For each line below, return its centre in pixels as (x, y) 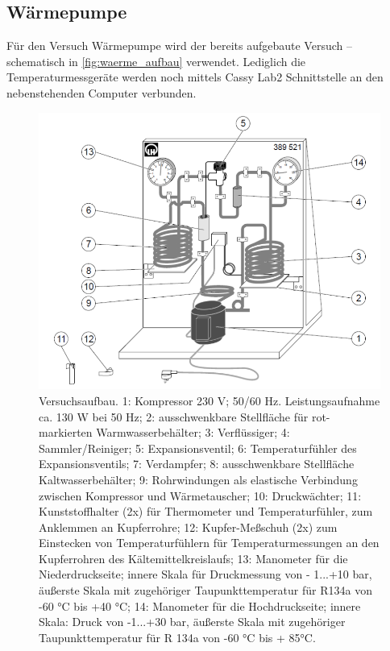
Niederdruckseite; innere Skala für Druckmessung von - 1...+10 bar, (205, 574)
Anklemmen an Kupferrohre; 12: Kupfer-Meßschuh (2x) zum (188, 527)
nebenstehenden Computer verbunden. (102, 92)
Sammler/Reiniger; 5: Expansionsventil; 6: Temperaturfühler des (198, 448)
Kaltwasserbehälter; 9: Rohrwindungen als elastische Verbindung (198, 479)
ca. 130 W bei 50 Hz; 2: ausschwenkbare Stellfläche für (174, 416)
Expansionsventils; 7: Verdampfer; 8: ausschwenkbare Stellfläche (197, 464)
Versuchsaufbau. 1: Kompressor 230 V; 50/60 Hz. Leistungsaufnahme (210, 400)
